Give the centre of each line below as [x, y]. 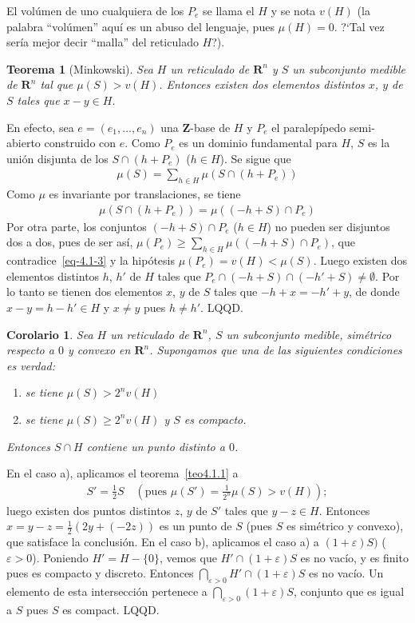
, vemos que [188, 557]
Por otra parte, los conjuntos [77, 226]
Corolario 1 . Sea [50, 334]
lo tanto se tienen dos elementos [85, 292]
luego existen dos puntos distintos [89, 510]
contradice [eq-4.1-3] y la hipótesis [91, 260]
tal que [57, 84]
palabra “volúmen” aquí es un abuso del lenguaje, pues [140, 26]
